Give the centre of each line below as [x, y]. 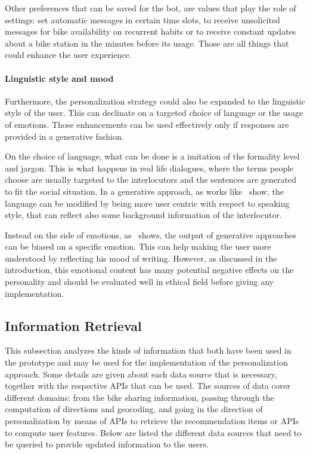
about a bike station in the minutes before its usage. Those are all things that [147, 43]
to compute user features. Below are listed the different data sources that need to [153, 432]
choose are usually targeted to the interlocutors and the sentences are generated [151, 180]
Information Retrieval [73, 325]
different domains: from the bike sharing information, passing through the [139, 397]
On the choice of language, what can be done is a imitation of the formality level [152, 156]
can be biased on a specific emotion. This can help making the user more [138, 246]
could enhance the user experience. [68, 55]
